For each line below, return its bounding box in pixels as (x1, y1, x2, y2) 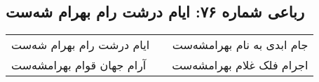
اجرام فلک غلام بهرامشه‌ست (172, 57, 308, 74)
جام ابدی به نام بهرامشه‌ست (172, 36, 308, 53)
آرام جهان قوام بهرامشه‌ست (11, 57, 147, 74)
